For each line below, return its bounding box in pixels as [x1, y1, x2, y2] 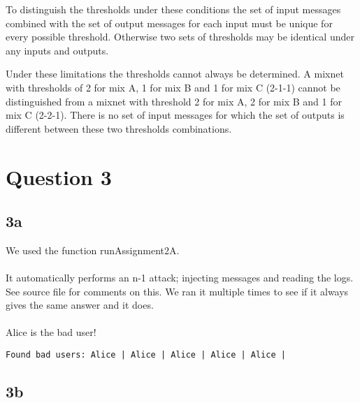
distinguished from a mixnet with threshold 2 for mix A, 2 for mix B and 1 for [6, 94, 342, 108]
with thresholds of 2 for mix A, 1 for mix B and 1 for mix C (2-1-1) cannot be [6, 80, 340, 94]
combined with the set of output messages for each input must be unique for [6, 15, 333, 30]
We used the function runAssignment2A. [6, 242, 180, 257]
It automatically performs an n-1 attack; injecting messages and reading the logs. [6, 270, 354, 285]
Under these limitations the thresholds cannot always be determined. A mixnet [6, 66, 344, 81]
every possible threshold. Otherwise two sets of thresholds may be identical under [6, 29, 354, 44]
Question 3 [6, 162, 112, 191]
